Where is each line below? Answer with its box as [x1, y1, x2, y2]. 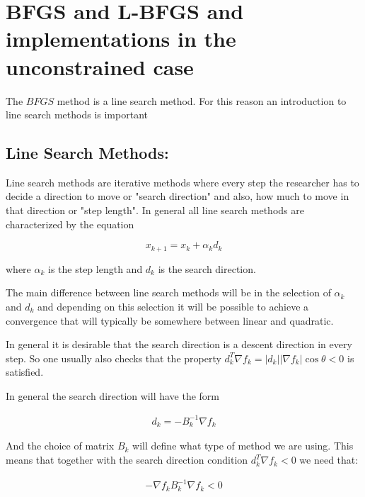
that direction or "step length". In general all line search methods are [6, 203, 304, 218]
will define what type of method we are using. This [132, 438, 354, 453]
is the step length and [48, 261, 143, 276]
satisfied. [6, 364, 44, 379]
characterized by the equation [6, 216, 134, 231]
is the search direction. [158, 261, 256, 276]
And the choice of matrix [6, 438, 115, 453]
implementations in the [6, 24, 236, 53]
